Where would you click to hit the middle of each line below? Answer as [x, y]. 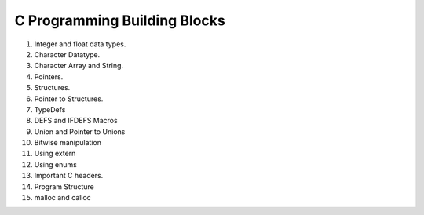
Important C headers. [69, 176]
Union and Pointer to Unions [80, 131]
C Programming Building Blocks [120, 20]
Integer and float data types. [80, 44]
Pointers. [49, 77]
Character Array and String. [79, 66]
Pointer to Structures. [69, 99]
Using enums [56, 164]
